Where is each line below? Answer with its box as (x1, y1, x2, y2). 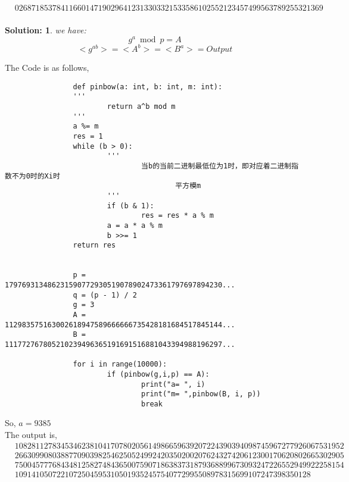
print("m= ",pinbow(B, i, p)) (141, 390, 261, 399)
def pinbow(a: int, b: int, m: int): (73, 82, 223, 91)
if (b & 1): (107, 201, 154, 210)
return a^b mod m (107, 102, 176, 111)
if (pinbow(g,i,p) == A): (107, 370, 210, 378)
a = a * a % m (107, 221, 163, 230)
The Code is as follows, (5, 61, 89, 74)
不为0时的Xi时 (11, 171, 60, 180)
